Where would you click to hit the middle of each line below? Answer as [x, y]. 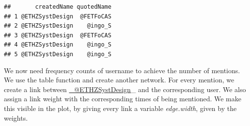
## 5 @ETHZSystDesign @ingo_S [58, 54]
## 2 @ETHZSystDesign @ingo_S [58, 26]
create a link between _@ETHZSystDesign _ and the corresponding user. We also [125, 89]
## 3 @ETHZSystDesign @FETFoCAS [58, 35]
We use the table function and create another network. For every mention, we [119, 80]
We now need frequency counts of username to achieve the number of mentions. [122, 70]
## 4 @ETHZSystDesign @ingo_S [58, 45]
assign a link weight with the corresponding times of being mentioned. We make [123, 99]
